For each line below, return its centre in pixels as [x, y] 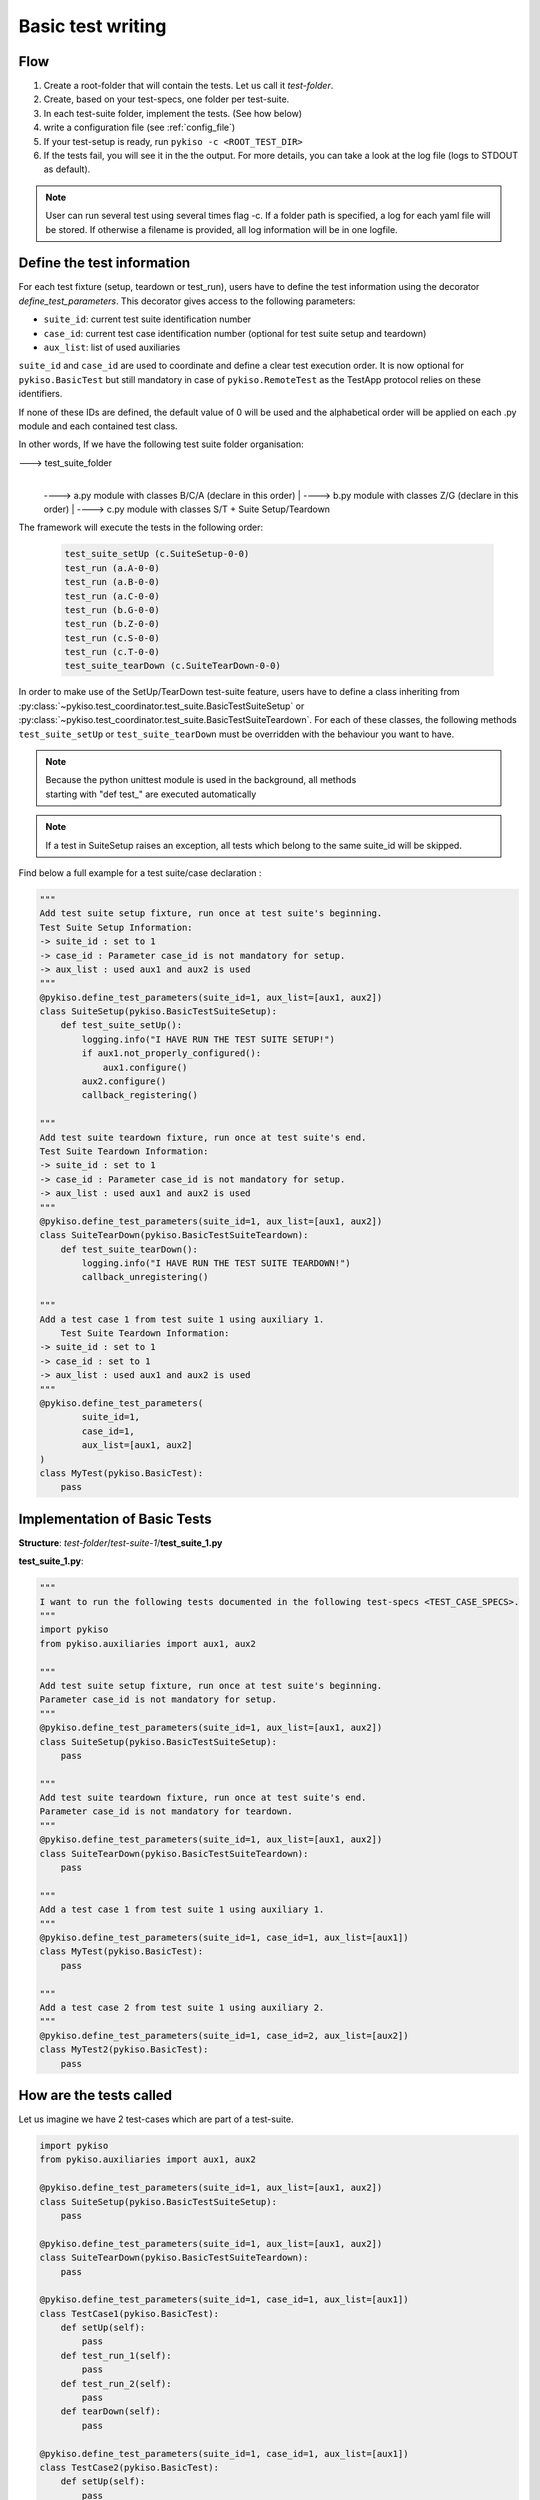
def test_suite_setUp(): [121, 1025]
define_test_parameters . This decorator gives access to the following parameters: [187, 301]
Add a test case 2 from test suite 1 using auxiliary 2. [182, 2007]
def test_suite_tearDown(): [129, 1249]
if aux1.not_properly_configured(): [171, 1053]
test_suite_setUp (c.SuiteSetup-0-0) [157, 554]
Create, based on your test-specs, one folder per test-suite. [166, 99]
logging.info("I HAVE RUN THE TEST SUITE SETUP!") [208, 1039]
